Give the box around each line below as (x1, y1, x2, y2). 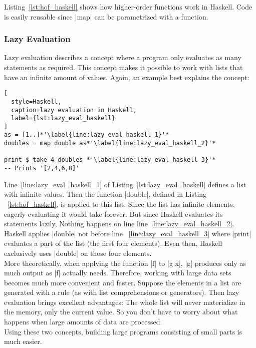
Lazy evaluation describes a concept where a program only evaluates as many (4, 52, 241, 63)
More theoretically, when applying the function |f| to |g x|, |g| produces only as (4, 257, 246, 268)
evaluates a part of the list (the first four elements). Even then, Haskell (4, 238, 222, 248)
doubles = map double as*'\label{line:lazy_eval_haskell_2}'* (4, 140, 216, 147)
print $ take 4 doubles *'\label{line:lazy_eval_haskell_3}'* (4, 156, 216, 164)
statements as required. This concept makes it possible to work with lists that (4, 62, 243, 72)
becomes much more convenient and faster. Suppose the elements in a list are (4, 277, 241, 287)
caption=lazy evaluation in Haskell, (11, 106, 137, 114)
